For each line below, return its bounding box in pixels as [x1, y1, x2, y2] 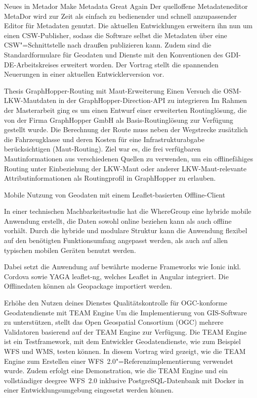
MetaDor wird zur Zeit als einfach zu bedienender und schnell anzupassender [4, 10, 237, 21]
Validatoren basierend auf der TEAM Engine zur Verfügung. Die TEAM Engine [4, 326, 247, 337]
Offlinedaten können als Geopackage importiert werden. [4, 281, 172, 291]
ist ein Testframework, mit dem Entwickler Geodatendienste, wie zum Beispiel [4, 336, 241, 347]
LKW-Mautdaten [4, 95, 56, 105]
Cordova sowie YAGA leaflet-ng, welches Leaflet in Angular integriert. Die [4, 271, 229, 281]
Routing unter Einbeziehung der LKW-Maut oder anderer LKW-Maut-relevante [4, 163, 247, 173]
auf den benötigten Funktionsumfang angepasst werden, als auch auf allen [4, 235, 228, 246]
